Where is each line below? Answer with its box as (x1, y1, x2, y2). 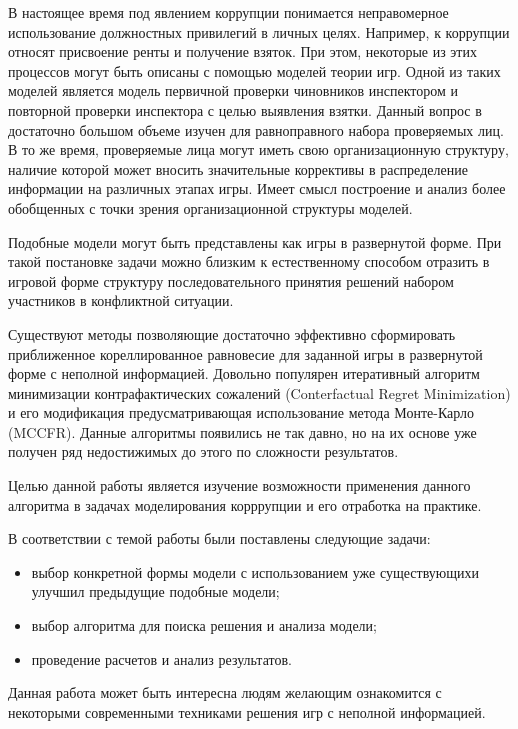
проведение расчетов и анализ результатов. (31, 648, 292, 669)
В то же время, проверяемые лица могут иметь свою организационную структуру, (8, 139, 509, 160)
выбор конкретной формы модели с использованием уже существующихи (31, 561, 479, 582)
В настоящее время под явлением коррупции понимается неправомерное (8, 2, 449, 22)
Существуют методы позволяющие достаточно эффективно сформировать (8, 323, 456, 344)
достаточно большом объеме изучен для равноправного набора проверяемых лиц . (8, 119, 504, 140)
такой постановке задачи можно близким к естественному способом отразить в (8, 251, 490, 272)
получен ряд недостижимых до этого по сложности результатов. (8, 441, 399, 462)
